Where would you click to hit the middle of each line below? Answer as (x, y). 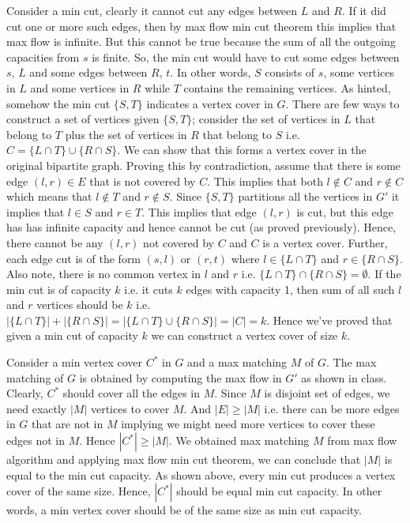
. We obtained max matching (239, 440)
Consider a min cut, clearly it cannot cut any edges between (152, 10)
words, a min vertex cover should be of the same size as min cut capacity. (184, 510)
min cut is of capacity (59, 289)
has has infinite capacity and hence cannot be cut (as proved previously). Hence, (201, 227)
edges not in (36, 440)
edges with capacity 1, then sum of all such (290, 289)
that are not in (68, 424)
